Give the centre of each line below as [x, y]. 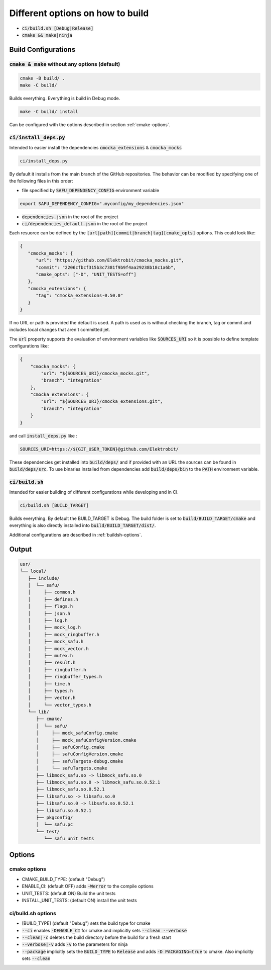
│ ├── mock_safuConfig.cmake [77, 733]
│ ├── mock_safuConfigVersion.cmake [86, 740]
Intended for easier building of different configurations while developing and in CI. [94, 492]
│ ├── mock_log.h [54, 628]
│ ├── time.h [49, 684]
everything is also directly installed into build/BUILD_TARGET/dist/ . [83, 525]
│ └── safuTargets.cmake [72, 768]
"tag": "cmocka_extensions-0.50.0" [80, 296]
